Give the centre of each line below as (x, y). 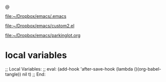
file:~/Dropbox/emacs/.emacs (36, 16)
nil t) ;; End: (34, 74)
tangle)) (13, 74)
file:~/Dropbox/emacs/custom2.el (40, 26)
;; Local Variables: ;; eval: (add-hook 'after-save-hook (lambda (69, 69)
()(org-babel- (148, 69)
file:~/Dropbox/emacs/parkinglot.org (43, 35)
